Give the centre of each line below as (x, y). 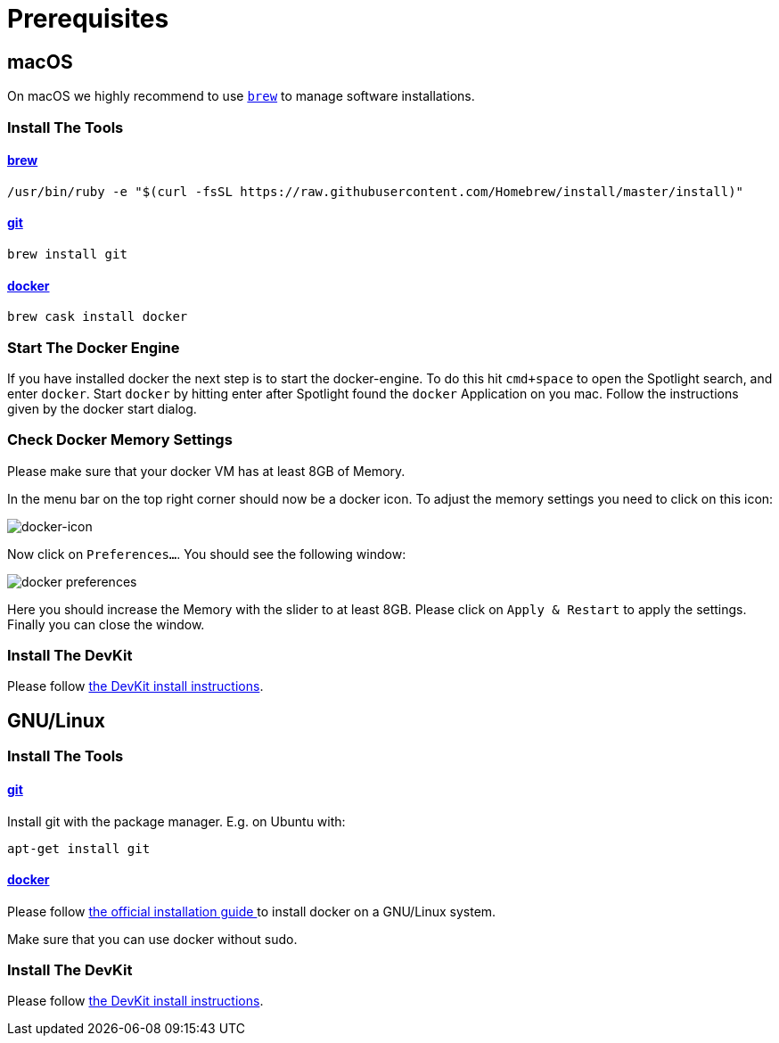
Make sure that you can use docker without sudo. (152, 939)
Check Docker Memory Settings (120, 440)
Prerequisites (88, 19)
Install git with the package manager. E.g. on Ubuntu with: (176, 821)
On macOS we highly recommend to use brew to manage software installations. (241, 96)
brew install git (67, 254)
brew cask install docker (98, 317)
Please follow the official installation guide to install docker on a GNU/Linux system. (252, 911)
